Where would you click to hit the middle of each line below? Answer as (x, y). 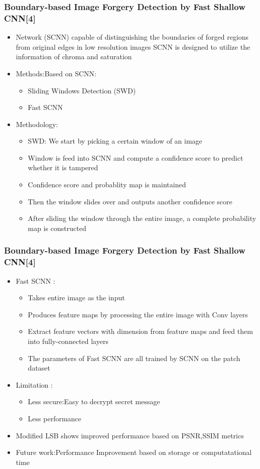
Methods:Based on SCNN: (56, 73)
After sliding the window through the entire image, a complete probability (142, 218)
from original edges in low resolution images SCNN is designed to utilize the (133, 46)
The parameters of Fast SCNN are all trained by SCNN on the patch (134, 358)
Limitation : (34, 384)
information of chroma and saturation (74, 56)
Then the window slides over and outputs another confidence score (130, 201)
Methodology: (37, 124)
